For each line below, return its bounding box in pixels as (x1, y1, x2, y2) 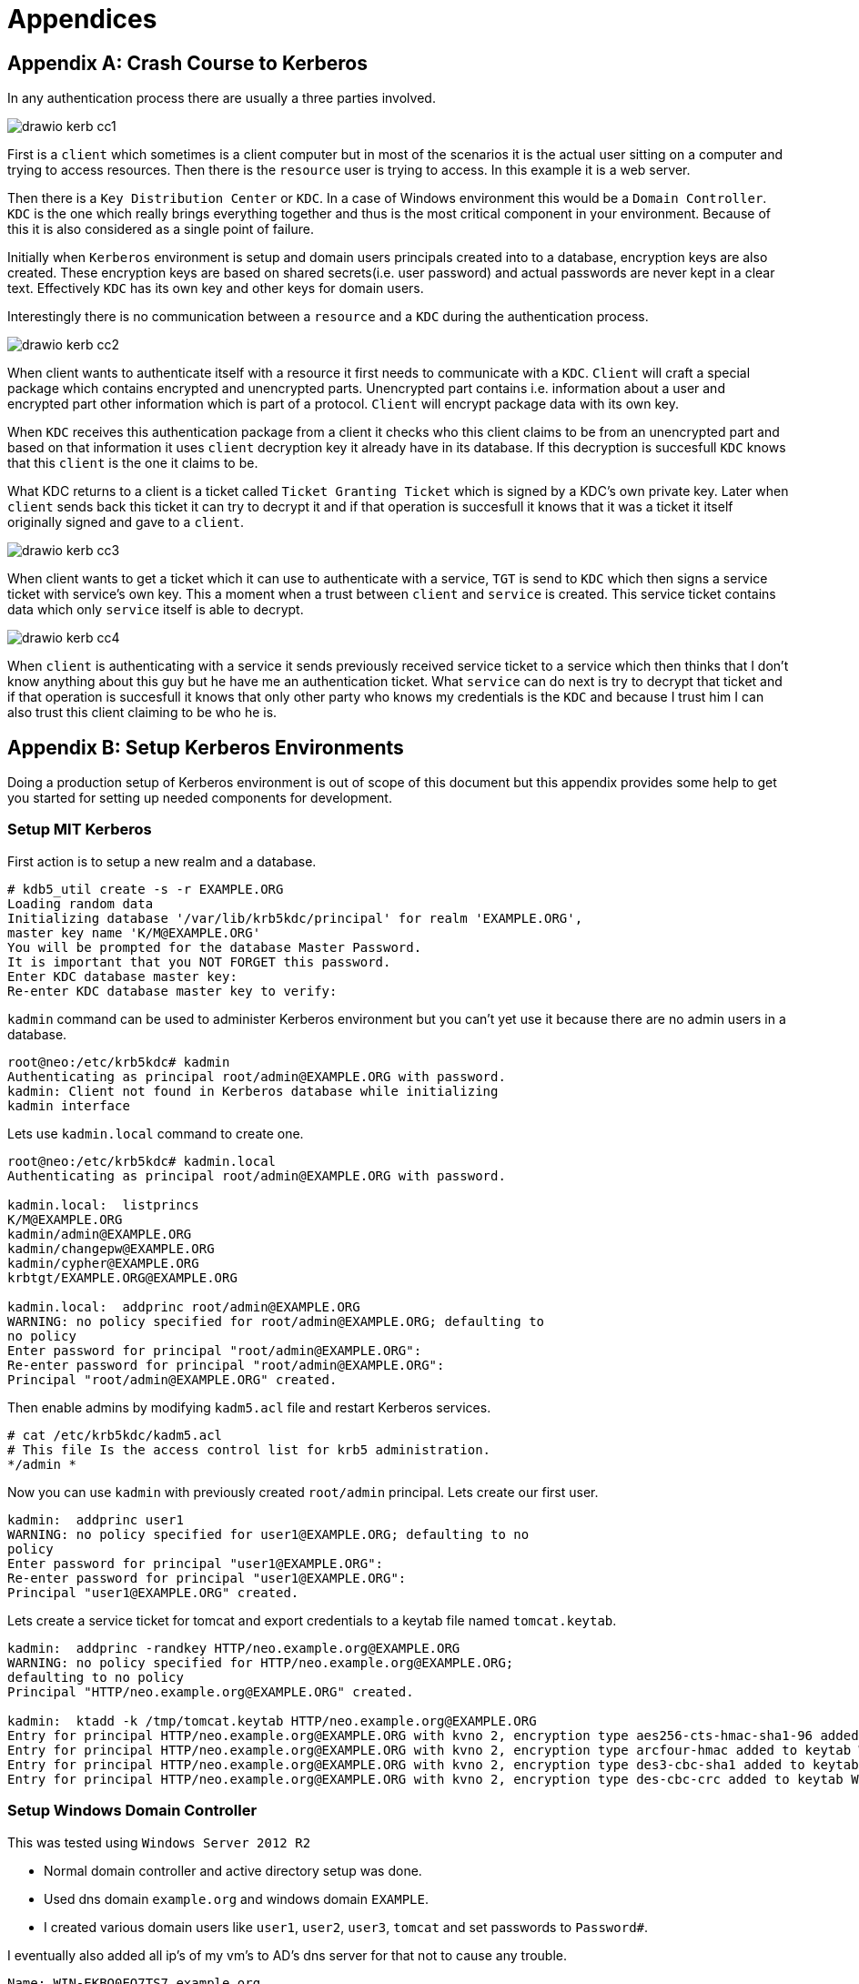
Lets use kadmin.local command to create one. (7, 1125, 304, 1141)
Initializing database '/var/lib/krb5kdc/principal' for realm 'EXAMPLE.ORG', (7, 910, 583, 926)
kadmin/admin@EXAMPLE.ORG (7, 1226, 192, 1241)
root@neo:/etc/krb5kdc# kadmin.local (7, 1153, 277, 1169)
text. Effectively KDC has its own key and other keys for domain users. (7, 280, 424, 297)
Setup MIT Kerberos (7, 820, 152, 839)
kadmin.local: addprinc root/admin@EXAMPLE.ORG (7, 1299, 360, 1314)
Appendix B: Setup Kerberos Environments (7, 735, 404, 759)
